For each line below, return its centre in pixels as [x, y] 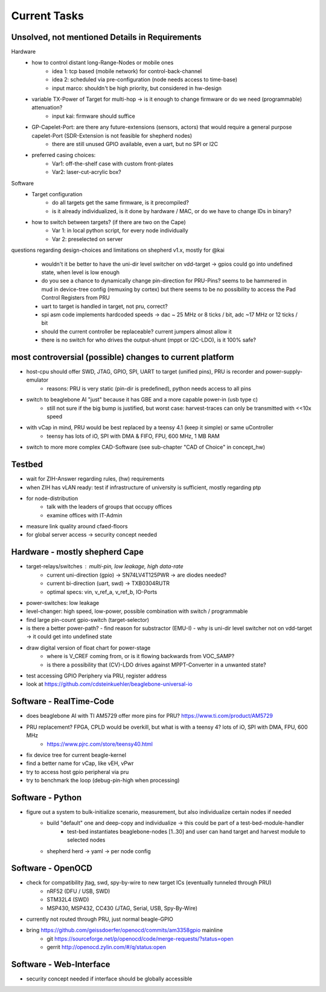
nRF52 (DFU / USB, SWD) [78, 891]
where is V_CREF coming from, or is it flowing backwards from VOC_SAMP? [141, 656]
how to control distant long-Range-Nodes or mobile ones [103, 63]
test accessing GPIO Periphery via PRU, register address [97, 676]
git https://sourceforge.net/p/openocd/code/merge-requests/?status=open [140, 938]
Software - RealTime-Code [63, 701]
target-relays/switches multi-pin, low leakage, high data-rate [105, 566]
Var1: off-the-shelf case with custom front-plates [113, 164]
